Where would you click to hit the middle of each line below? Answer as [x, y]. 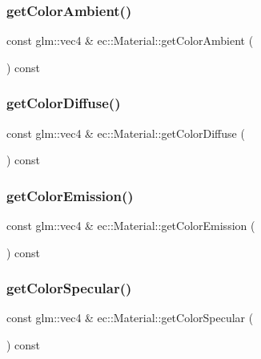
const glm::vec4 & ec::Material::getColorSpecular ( [130, 318]
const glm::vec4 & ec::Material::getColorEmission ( [131, 226]
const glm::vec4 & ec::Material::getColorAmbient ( [130, 40]
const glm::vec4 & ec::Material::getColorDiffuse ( [126, 133]
